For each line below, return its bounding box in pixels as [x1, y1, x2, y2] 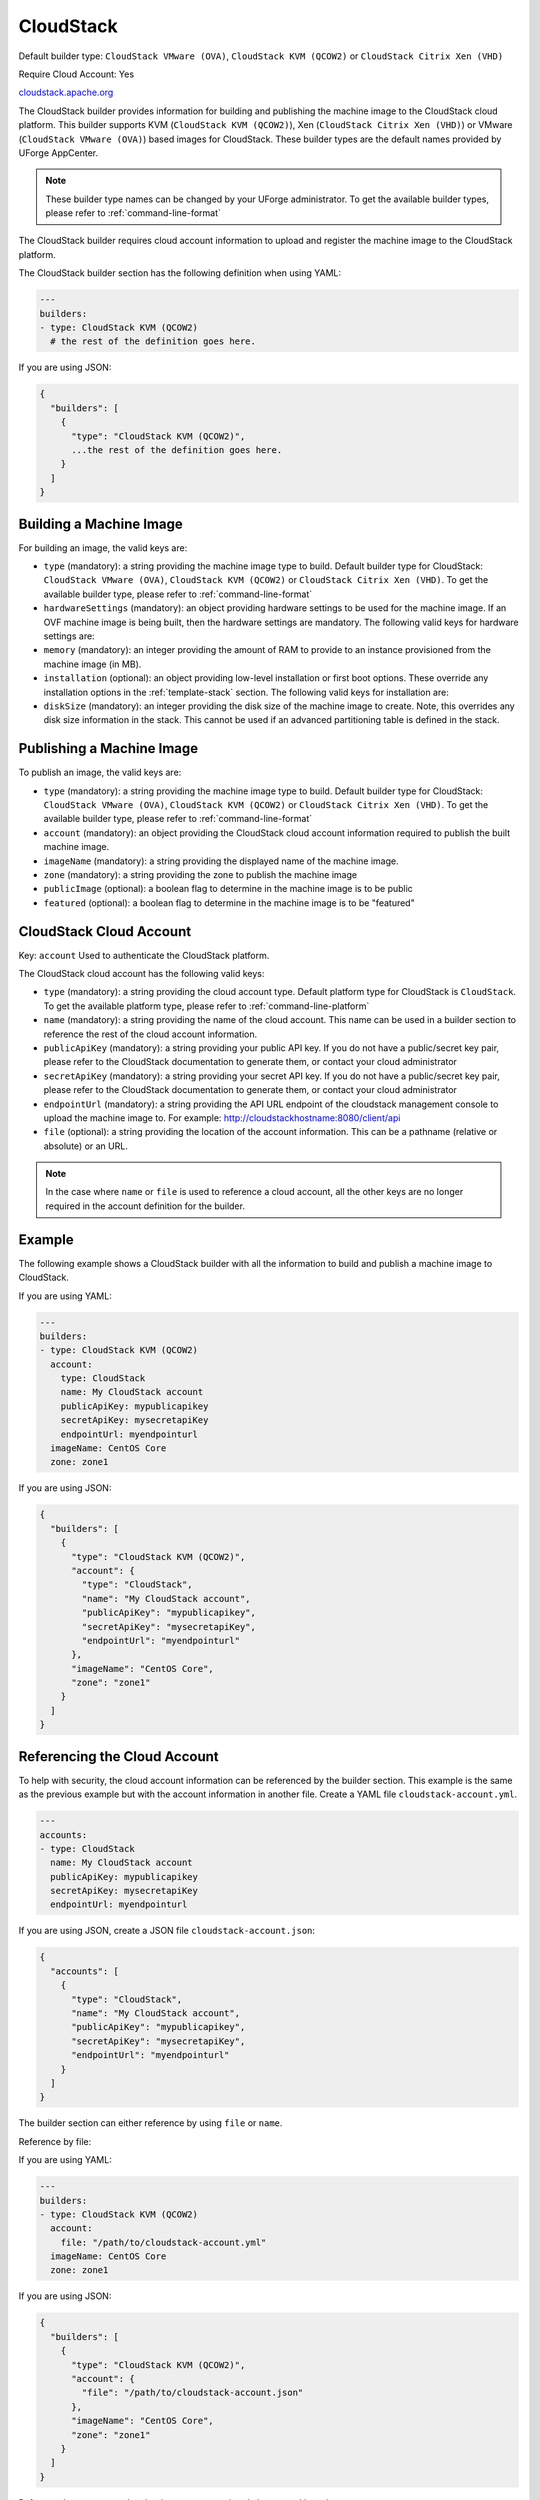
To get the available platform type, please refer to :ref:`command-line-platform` [43, 1000, 370, 1012]
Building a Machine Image [18, 515, 184, 532]
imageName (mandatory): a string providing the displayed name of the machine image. [43, 855, 399, 867]
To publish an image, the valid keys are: [18, 766, 182, 779]
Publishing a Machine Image [18, 740, 199, 757]
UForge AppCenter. [18, 146, 99, 159]
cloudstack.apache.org [18, 86, 114, 99]
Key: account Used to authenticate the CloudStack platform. [18, 949, 270, 961]
